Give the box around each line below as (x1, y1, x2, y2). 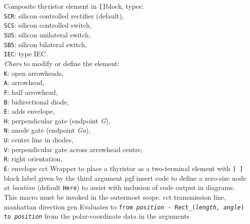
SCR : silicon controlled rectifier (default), (4, 10, 124, 20)
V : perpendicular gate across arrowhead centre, (4, 144, 143, 154)
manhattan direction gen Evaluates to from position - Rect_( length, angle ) (4, 201, 245, 211)
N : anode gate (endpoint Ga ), (4, 125, 91, 135)
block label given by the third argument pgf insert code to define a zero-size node (4, 172, 247, 183)
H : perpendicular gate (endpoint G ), (4, 115, 110, 125)
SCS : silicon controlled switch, (4, 20, 92, 30)
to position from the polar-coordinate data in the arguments (4, 211, 190, 221)
